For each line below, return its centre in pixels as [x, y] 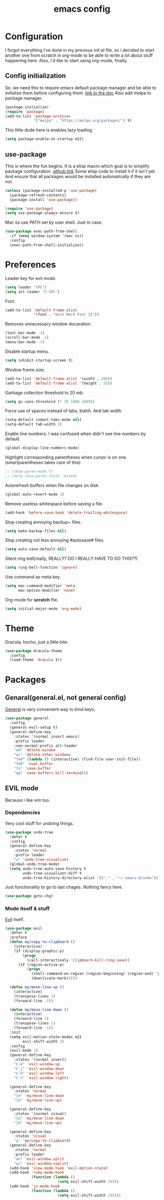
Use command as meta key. [33, 577]
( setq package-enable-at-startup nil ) [44, 139]
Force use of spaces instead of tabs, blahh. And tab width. [64, 411]
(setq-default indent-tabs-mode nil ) [43, 420]
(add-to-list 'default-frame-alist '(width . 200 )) [59, 379]
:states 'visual [31, 1136]
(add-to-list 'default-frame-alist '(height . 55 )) [59, 383]
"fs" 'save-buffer [32, 768]
